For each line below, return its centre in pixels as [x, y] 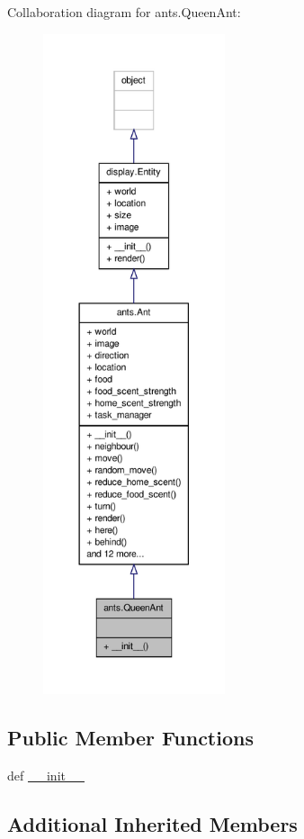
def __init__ [46, 775]
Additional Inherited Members [152, 823]
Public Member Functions [130, 737]
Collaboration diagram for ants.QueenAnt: [124, 12]
